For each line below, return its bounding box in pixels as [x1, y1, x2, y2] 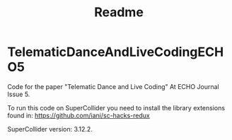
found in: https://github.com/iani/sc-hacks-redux [7, 111, 150, 119]
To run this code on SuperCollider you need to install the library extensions [7, 103, 225, 112]
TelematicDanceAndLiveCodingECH [7, 44, 224, 60]
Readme [94, 4, 144, 21]
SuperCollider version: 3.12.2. [7, 124, 93, 133]
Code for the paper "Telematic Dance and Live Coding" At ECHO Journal [7, 82, 219, 91]
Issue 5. [7, 90, 30, 98]
